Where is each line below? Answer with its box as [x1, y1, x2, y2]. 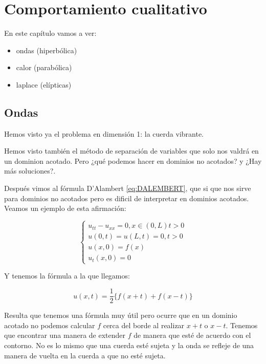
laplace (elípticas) [16, 79, 72, 90]
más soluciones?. [4, 165, 56, 176]
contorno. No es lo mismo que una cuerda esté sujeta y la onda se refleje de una [4, 339, 254, 350]
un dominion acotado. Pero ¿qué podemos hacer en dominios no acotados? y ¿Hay [4, 155, 262, 166]
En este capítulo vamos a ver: [4, 28, 97, 38]
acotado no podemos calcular [4, 319, 95, 330]
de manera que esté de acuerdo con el [134, 330, 251, 340]
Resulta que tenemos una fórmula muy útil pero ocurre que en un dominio [4, 310, 237, 320]
